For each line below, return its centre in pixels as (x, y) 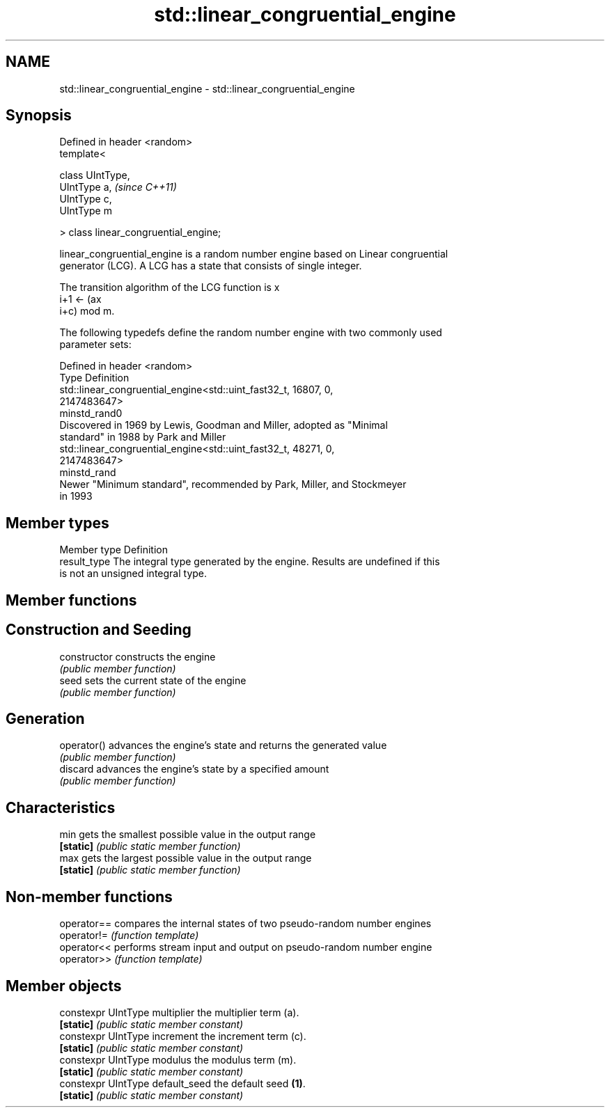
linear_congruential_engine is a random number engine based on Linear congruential (254, 254)
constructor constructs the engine (138, 656)
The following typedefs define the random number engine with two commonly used (251, 333)
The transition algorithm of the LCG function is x (170, 287)
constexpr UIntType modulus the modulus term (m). (178, 1059)
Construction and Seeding (99, 630)
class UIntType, (95, 175)
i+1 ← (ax (80, 299)
